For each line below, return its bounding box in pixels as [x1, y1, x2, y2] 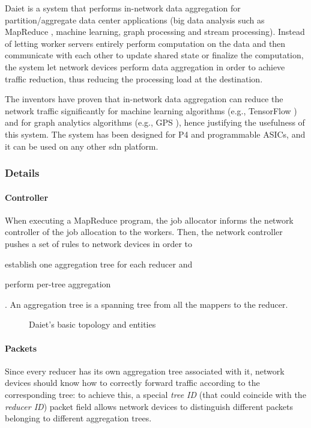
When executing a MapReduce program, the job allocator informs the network [5, 213, 294, 226]
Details [5, 165, 40, 180]
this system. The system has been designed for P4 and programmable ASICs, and [5, 127, 306, 140]
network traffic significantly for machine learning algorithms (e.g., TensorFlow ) [5, 104, 297, 117]
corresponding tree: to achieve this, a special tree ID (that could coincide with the [5, 388, 306, 400]
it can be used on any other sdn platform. [5, 139, 159, 152]
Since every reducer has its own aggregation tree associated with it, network [5, 364, 285, 377]
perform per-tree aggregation [5, 278, 111, 290]
